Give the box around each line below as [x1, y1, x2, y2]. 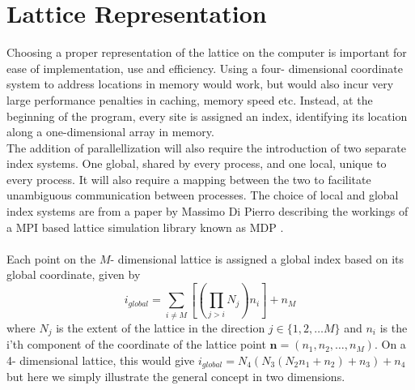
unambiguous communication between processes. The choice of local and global [6, 186, 399, 204]
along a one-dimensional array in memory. [6, 123, 214, 140]
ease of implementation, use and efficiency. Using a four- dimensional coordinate [6, 59, 403, 76]
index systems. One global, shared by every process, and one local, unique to [6, 155, 387, 172]
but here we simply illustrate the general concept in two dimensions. [6, 368, 345, 385]
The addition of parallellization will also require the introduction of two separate [6, 139, 406, 156]
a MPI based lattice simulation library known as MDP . [6, 218, 284, 235]
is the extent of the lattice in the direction [56, 319, 265, 336]
